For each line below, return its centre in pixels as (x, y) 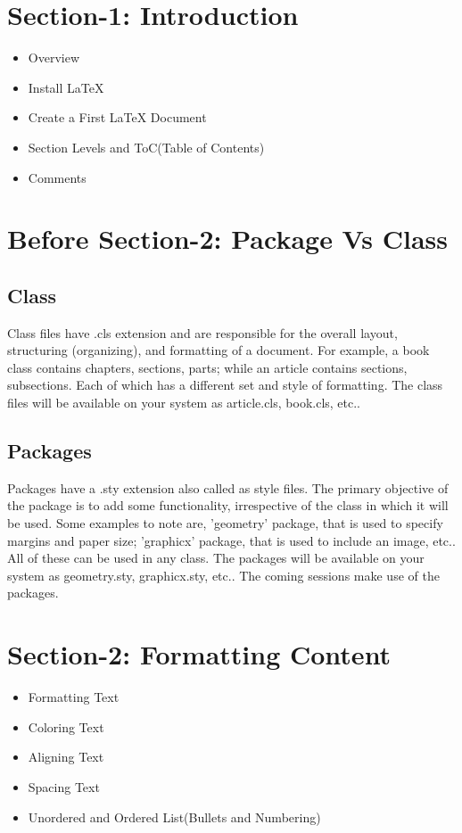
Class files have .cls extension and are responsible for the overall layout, (202, 332)
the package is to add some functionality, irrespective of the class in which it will (228, 505)
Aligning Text (66, 757)
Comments (57, 177)
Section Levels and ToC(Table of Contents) (146, 147)
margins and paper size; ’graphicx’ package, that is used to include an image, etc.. (231, 540)
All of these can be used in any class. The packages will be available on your (216, 558)
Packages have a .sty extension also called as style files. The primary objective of (228, 487)
